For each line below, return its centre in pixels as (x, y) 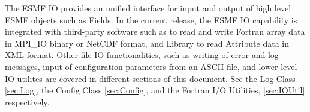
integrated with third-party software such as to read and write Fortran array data (155, 31)
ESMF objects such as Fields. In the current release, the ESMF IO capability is (151, 19)
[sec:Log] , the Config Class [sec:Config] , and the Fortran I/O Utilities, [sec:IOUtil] (155, 90)
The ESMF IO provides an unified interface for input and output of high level (148, 8)
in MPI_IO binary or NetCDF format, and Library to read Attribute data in (147, 43)
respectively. (27, 102)
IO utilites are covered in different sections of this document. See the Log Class (150, 78)
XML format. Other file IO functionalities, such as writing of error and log (142, 55)
